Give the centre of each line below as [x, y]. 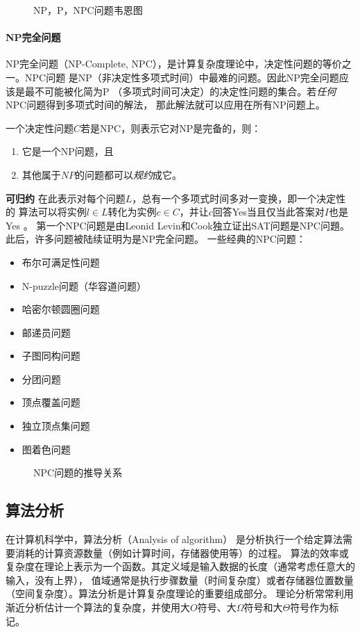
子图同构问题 [51, 356]
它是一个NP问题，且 [68, 151]
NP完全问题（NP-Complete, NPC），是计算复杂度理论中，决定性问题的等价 [174, 64]
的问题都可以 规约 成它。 [129, 174]
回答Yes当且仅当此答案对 [268, 212]
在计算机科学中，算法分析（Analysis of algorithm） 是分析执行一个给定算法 [174, 539]
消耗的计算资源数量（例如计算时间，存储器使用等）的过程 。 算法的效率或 [182, 552]
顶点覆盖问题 [51, 402]
